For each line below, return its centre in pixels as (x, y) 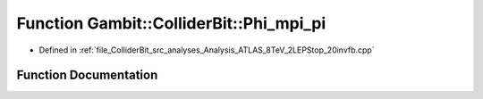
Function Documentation (87, 75)
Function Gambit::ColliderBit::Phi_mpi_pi (171, 23)
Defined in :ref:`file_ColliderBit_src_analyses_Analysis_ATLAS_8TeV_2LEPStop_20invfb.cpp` (207, 50)
